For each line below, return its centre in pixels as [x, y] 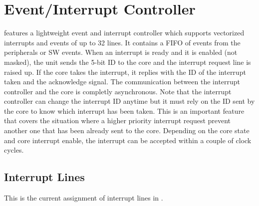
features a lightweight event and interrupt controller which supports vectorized [124, 33]
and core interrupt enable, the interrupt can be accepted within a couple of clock [128, 140]
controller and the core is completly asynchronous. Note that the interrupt [118, 91]
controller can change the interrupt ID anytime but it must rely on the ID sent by [129, 101]
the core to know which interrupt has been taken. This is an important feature [124, 110]
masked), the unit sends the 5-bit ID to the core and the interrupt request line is [128, 62]
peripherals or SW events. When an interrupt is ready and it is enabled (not [121, 52]
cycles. [14, 150]
